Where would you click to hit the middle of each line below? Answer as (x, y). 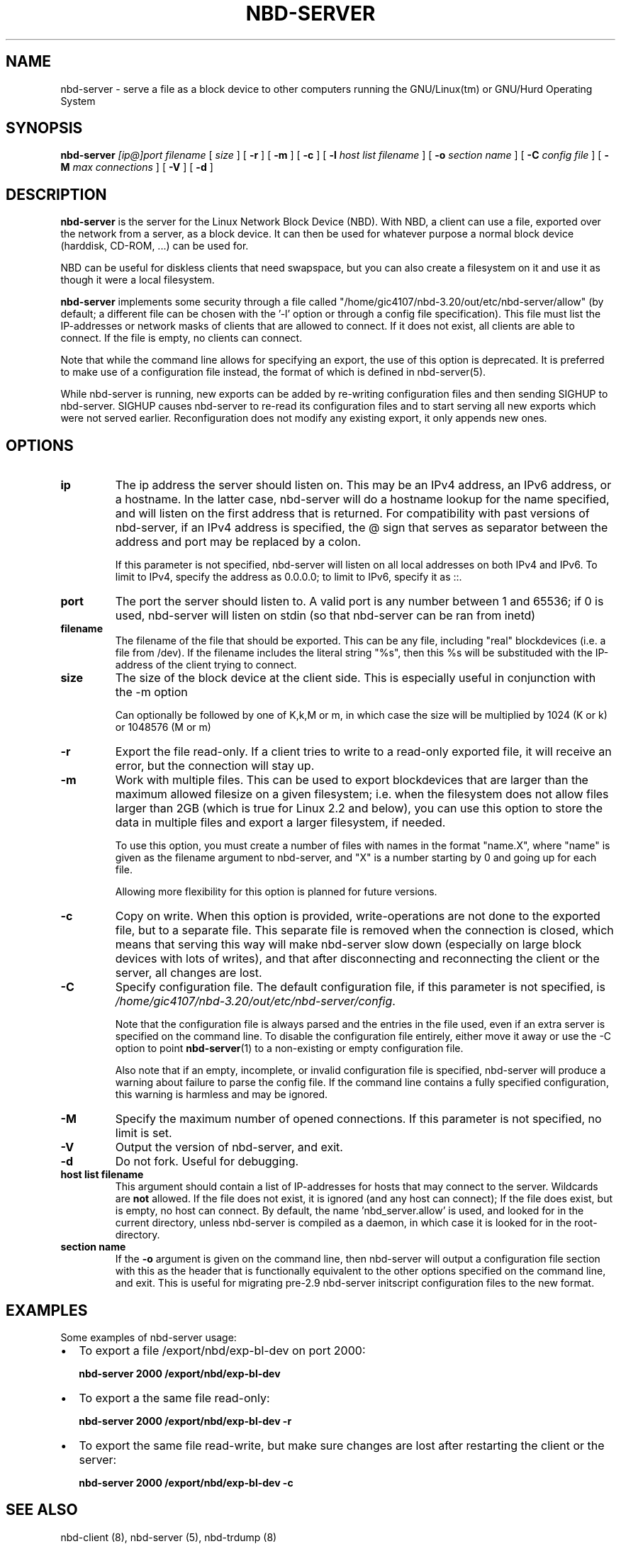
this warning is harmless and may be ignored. (222, 1095)
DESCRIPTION (56, 194)
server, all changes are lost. (189, 973)
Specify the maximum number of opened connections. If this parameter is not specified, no (358, 1119)
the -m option (151, 692)
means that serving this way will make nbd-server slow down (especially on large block (348, 945)
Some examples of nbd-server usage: (149, 1337)
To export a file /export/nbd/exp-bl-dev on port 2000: (222, 1350)
